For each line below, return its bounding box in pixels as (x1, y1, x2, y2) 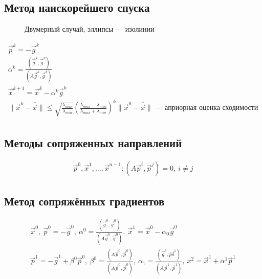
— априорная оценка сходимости (155, 104, 258, 112)
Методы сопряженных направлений (4, 135, 182, 151)
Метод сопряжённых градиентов (4, 193, 165, 208)
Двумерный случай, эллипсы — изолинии (25, 24, 155, 34)
